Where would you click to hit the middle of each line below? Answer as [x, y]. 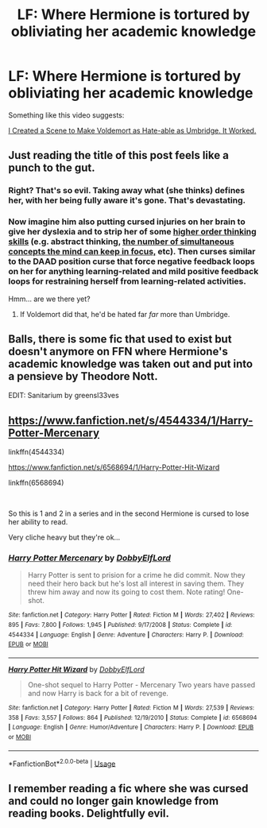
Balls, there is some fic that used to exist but [120, 339]
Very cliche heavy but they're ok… [64, 537]
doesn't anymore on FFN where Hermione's [118, 351]
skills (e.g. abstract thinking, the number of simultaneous [121, 242]
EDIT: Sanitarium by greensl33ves [64, 396]
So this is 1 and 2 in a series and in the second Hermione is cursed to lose [129, 513]
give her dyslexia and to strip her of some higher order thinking [132, 232]
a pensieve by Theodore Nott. [83, 376]
